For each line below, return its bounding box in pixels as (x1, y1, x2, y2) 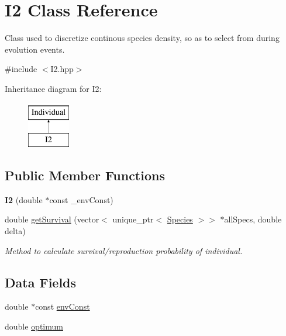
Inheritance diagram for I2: (5, 82, 102, 94)
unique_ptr (112, 213, 154, 225)
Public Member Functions (5, 166, 165, 184)
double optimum (5, 320, 63, 332)
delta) (5, 225, 26, 237)
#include (5, 63, 37, 75)
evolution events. (5, 43, 65, 55)
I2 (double (5, 193, 43, 205)
